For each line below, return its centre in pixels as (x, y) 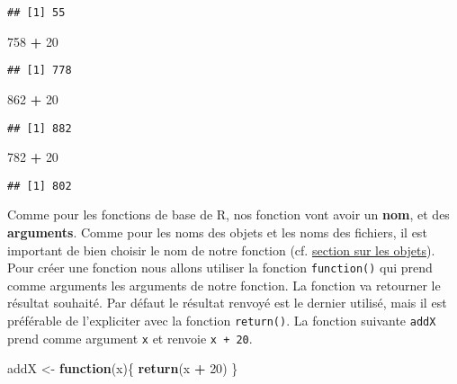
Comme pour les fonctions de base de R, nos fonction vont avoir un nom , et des (228, 214)
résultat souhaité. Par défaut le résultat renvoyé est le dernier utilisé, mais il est (227, 303)
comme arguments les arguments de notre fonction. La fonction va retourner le (224, 285)
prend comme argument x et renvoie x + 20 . (130, 338)
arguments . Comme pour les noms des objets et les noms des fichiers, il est (217, 232)
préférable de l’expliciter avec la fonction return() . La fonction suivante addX (222, 321)
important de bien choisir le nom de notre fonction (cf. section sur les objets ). (221, 250)
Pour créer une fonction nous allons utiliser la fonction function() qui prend (220, 268)
